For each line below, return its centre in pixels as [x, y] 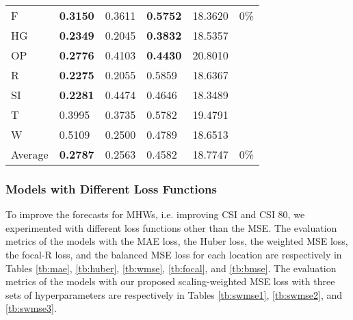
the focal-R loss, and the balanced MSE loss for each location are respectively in [174, 254]
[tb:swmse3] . [31, 308]
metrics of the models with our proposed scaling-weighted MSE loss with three [170, 281]
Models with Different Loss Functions [111, 188]
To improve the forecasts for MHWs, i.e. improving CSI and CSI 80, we [155, 214]
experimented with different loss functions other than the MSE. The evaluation [171, 227]
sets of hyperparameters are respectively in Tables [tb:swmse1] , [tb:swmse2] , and [174, 294]
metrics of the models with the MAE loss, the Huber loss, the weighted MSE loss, [177, 241]
